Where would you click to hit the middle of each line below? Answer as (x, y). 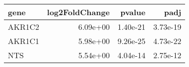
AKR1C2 (24, 27)
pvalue (133, 12)
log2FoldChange (78, 12)
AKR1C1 (24, 41)
